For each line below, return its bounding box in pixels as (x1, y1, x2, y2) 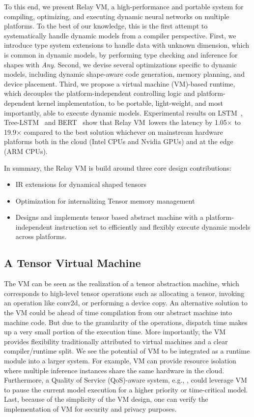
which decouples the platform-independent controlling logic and (4, 88, 195, 98)
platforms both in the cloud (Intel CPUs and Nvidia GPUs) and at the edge (4, 136, 233, 147)
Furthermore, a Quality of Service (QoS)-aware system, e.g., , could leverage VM (4, 375, 247, 385)
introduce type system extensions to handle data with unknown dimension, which (4, 40, 249, 50)
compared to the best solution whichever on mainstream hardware (24, 126, 223, 137)
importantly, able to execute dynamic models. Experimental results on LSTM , (4, 107, 243, 118)
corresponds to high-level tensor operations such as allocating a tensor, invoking (4, 288, 245, 298)
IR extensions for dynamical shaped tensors (15, 179, 147, 189)
